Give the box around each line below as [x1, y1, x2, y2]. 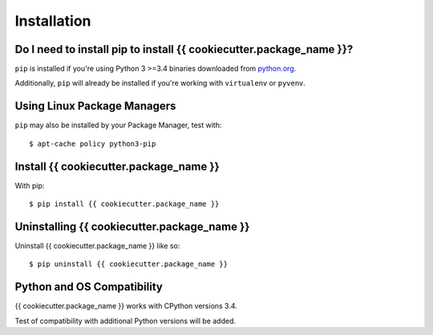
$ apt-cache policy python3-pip [29, 139, 156, 148]
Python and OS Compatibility [14, 281, 164, 294]
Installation [14, 12, 91, 30]
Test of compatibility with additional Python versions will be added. [14, 316, 237, 325]
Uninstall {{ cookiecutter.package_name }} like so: [14, 240, 180, 250]
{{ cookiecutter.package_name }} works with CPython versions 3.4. [14, 301, 238, 311]
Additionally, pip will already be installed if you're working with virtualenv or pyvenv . [14, 79, 306, 88]
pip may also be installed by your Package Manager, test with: [14, 120, 222, 130]
